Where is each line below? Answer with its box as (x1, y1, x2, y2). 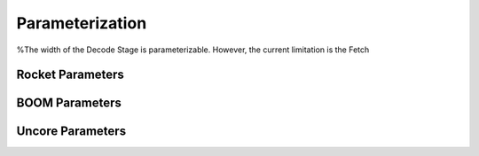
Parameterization (16, 13, 147, 33)
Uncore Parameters (16, 124, 127, 139)
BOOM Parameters (16, 96, 122, 111)
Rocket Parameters (16, 67, 124, 82)
